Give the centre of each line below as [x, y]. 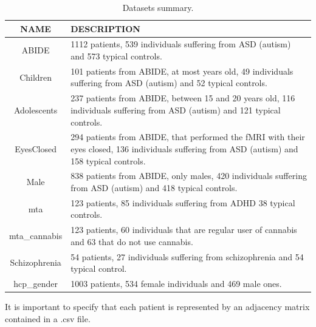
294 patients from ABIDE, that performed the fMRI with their [188, 137]
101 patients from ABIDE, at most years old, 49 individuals [182, 71]
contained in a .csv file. [48, 318]
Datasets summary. [158, 7]
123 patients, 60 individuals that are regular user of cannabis [184, 230]
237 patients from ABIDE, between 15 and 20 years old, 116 [183, 98]
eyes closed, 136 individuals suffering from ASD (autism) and [184, 148]
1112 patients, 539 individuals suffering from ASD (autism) [181, 44]
